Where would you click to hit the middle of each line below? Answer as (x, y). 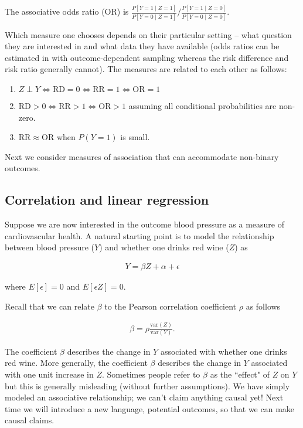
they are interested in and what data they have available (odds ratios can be (142, 46)
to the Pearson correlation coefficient (171, 306)
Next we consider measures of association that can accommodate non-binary (142, 156)
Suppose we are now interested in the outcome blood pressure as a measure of (144, 224)
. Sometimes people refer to (151, 374)
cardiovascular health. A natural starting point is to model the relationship (139, 235)
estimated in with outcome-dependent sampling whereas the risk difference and (147, 57)
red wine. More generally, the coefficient (76, 363)
